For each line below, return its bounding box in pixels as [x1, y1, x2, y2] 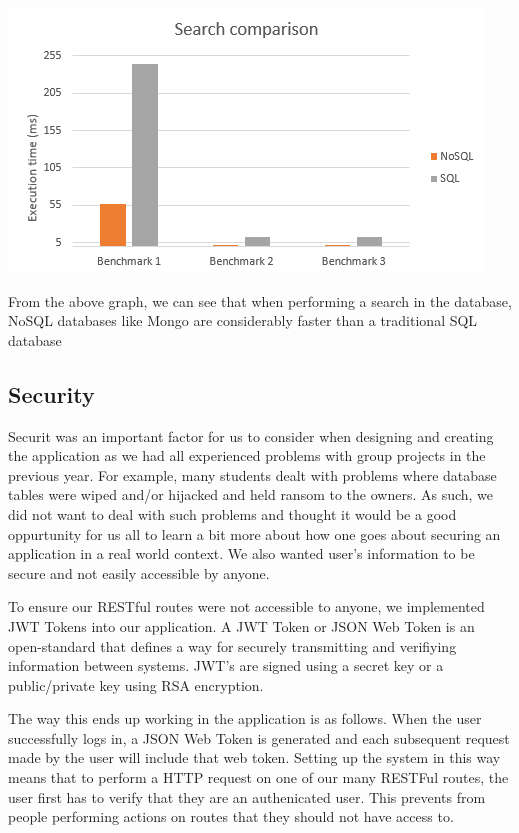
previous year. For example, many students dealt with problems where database [8, 464, 497, 485]
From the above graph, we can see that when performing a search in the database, [8, 290, 512, 311]
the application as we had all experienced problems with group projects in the [8, 445, 486, 466]
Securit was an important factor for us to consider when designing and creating [8, 425, 494, 446]
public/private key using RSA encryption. [8, 674, 264, 695]
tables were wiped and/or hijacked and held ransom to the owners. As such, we [8, 484, 494, 505]
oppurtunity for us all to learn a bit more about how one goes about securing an [8, 523, 501, 544]
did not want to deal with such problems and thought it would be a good [8, 503, 457, 524]
